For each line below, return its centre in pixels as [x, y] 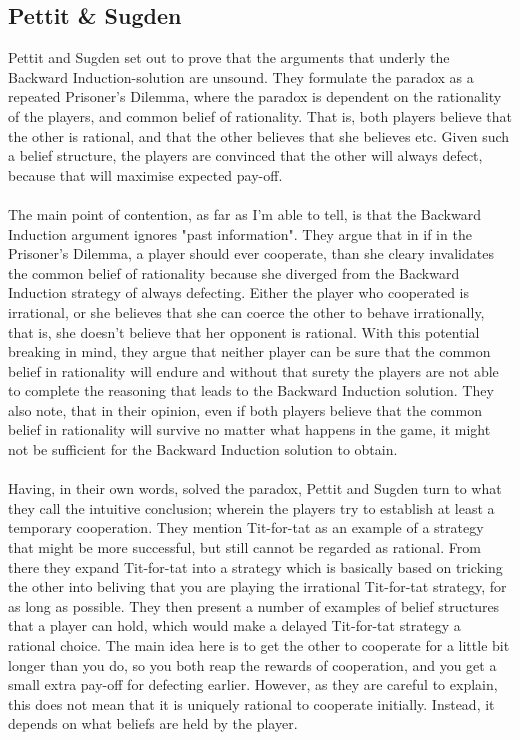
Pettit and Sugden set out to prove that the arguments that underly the [229, 57]
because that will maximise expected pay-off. [145, 174]
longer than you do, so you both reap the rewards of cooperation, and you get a [252, 664]
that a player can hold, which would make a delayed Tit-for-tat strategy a [234, 625]
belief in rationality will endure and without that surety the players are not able [253, 370]
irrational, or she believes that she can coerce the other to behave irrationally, [246, 311]
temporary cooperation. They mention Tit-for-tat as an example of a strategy [246, 527]
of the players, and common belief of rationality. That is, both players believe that [260, 115]
